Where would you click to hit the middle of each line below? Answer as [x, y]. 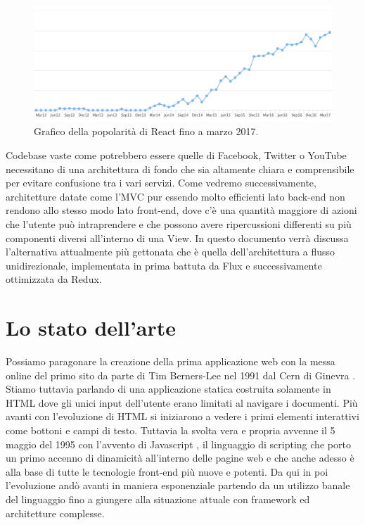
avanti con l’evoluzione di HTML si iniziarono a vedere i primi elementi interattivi [182, 416]
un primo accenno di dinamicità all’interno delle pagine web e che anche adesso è [180, 458]
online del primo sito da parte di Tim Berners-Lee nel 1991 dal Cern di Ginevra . [181, 375]
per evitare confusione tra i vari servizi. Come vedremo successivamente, [161, 183]
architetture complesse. [55, 513]
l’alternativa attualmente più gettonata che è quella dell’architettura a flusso [171, 252]
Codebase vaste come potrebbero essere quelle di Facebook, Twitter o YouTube [176, 154]
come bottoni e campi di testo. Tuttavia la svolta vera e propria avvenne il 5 [171, 430]
